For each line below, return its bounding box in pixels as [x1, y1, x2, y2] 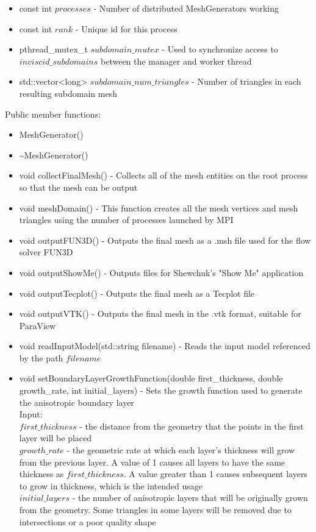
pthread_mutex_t [19, 43, 88, 55]
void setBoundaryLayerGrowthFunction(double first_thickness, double [19, 372, 283, 385]
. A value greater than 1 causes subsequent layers [123, 467, 307, 480]
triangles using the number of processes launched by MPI [19, 213, 234, 226]
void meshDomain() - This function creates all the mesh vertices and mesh [19, 201, 298, 214]
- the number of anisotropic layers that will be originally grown [72, 491, 308, 504]
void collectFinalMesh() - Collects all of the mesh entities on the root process [19, 169, 308, 182]
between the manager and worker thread [101, 54, 252, 67]
